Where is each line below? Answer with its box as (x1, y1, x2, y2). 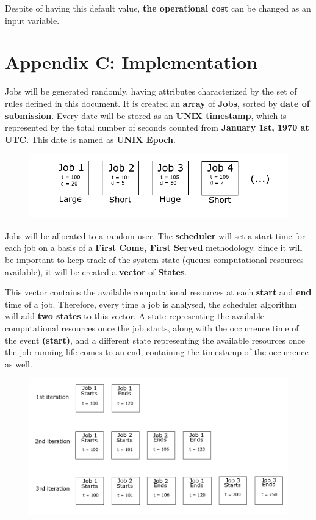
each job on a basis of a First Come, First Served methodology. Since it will (5, 241, 303, 254)
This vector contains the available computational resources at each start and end (5, 286, 312, 298)
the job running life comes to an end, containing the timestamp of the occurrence (5, 345, 309, 358)
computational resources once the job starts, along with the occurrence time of (5, 322, 299, 334)
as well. (5, 357, 32, 370)
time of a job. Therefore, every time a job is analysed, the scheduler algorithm (5, 297, 297, 310)
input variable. (5, 13, 60, 26)
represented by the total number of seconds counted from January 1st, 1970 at (5, 121, 309, 134)
